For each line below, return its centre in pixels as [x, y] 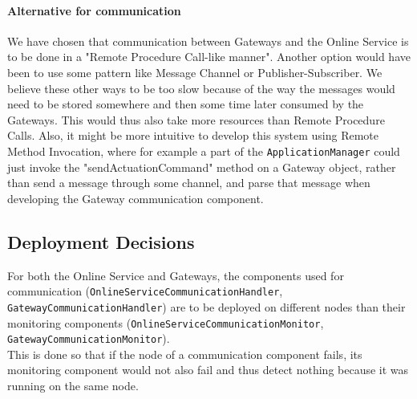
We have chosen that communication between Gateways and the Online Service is [208, 41]
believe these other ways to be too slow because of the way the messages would [201, 88]
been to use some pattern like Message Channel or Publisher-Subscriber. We [195, 72]
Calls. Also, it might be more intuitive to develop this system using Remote [193, 135]
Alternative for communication [94, 10]
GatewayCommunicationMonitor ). [89, 338]
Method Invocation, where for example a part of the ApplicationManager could [204, 151]
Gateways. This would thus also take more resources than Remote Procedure [196, 119]
